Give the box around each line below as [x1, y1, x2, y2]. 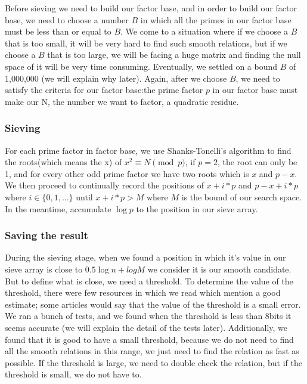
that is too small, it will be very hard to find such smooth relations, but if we [5, 36, 287, 49]
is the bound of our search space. [181, 190, 302, 203]
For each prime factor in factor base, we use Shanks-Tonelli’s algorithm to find [5, 144, 292, 156]
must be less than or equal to [5, 25, 111, 38]
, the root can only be [217, 156, 297, 168]
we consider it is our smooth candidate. [147, 262, 292, 275]
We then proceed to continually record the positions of [5, 179, 204, 191]
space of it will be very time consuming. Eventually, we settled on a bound [5, 60, 278, 72]
